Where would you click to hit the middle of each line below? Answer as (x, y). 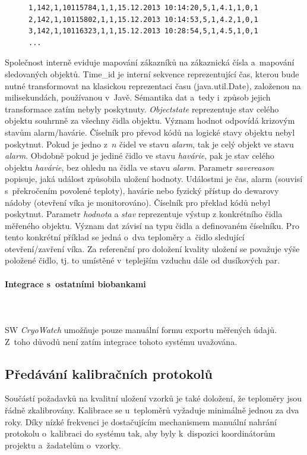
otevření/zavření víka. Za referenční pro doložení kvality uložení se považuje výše (152, 248)
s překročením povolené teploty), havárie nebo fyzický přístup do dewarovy (142, 190)
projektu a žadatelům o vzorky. (63, 445)
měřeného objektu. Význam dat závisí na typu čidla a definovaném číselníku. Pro (152, 225)
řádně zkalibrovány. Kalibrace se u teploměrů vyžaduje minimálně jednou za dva (152, 410)
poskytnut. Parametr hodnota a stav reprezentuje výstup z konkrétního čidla (144, 214)
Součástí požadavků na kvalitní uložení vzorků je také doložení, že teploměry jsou (153, 398)
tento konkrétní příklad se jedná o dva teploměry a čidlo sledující (125, 237)
